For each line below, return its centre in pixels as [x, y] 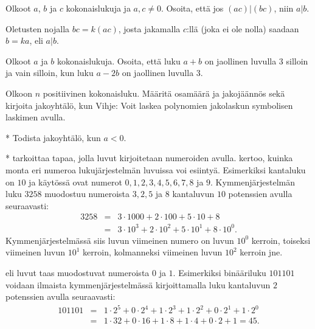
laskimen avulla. [36, 117]
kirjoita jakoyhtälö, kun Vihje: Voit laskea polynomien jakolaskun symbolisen [149, 105]
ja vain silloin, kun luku [50, 73]
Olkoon [19, 93]
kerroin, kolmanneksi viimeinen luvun [153, 252]
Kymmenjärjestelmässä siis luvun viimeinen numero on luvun [120, 240]
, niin [284, 8]
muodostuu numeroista [87, 194]
